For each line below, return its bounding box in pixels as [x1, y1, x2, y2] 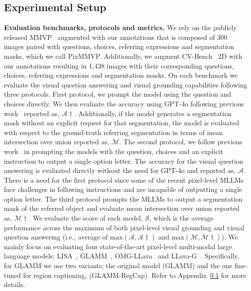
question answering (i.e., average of [4, 232, 108, 242]
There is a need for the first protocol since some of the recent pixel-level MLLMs [4, 174, 244, 185]
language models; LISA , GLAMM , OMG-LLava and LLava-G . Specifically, [4, 251, 239, 261]
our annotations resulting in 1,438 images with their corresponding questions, [4, 60, 234, 70]
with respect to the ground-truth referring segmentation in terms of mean [4, 127, 223, 137]
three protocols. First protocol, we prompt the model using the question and [4, 89, 232, 99]
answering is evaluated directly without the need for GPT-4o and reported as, [4, 165, 236, 175]
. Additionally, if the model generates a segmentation [74, 108, 232, 118]
